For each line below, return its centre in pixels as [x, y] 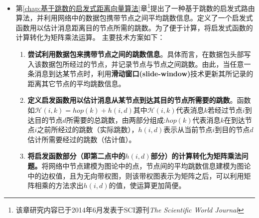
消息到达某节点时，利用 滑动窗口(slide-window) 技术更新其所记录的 [144, 74]
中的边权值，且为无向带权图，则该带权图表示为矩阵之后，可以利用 [136, 175]
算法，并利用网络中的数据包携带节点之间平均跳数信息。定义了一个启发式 [134, 18]
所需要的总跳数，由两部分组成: [116, 119]
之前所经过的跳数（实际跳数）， [88, 129]
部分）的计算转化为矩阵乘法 [196, 156]
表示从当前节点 [188, 129]
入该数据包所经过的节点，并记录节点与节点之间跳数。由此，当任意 [136, 64]
